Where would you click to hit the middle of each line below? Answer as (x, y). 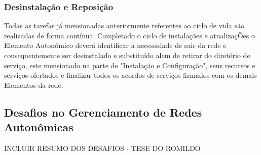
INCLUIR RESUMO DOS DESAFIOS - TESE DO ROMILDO (102, 148)
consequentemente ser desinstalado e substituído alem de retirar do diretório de (127, 55)
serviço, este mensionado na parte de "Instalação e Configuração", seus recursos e (130, 65)
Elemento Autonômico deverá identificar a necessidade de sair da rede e (115, 45)
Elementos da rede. (34, 85)
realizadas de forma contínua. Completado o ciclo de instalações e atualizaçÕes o (129, 35)
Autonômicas (39, 127)
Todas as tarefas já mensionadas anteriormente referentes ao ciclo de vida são (124, 25)
